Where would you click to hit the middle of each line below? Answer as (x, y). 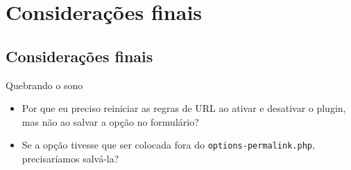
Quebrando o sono (44, 85)
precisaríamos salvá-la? (70, 159)
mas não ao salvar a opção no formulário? (110, 121)
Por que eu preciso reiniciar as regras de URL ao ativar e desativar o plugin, (184, 108)
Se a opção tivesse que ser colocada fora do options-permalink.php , (168, 145)
